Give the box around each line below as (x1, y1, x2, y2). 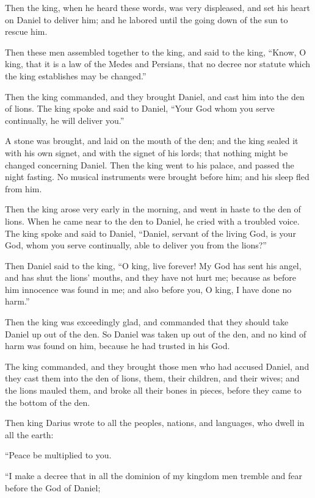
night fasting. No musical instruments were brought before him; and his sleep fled (5, 170, 310, 183)
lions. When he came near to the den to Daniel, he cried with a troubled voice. (5, 214, 300, 227)
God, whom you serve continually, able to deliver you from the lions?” (5, 239, 267, 251)
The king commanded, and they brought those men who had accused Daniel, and (5, 359, 310, 372)
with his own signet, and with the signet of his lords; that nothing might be (5, 146, 288, 159)
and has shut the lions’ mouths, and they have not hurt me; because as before (5, 271, 296, 284)
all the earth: (5, 428, 54, 441)
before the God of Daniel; (5, 481, 101, 494)
